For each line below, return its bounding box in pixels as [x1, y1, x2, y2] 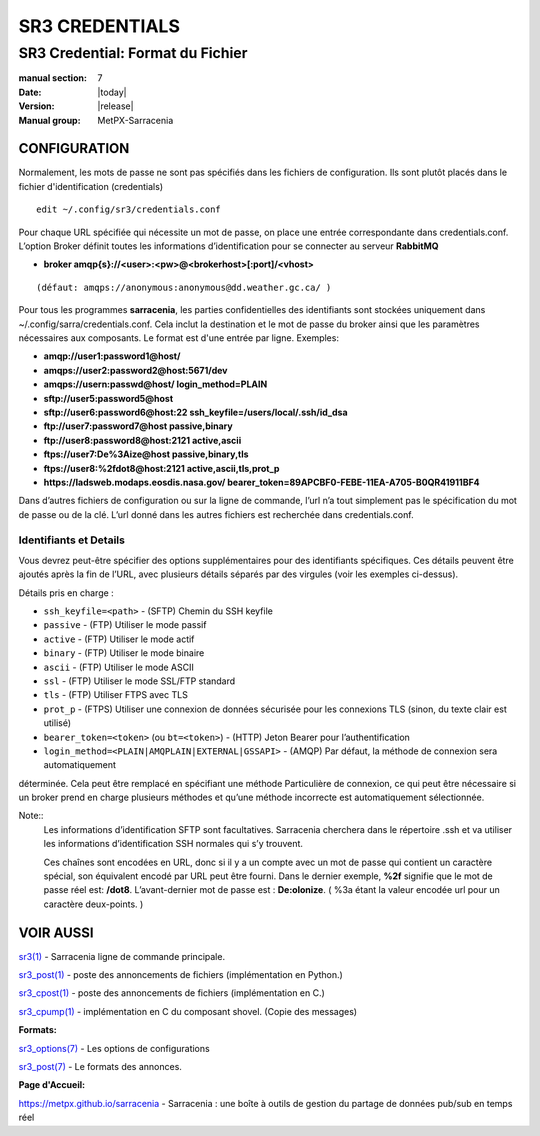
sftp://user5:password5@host [43, 392, 174, 404]
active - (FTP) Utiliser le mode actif [43, 633, 195, 645]
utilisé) [43, 717, 72, 729]
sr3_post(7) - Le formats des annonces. [18, 1061, 182, 1073]
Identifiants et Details [18, 533, 125, 547]
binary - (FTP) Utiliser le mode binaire [43, 647, 205, 659]
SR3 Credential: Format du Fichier [18, 44, 248, 62]
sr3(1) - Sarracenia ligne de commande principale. [18, 950, 225, 962]
